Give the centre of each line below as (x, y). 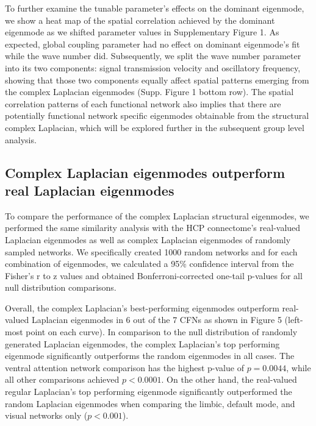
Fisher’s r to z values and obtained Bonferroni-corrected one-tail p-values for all (154, 275)
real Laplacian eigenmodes (90, 190)
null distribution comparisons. (61, 287)
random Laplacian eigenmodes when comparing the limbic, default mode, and (150, 403)
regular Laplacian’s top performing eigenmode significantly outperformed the (149, 392)
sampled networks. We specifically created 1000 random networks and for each (151, 251)
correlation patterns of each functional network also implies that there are (143, 103)
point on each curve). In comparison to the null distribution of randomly (162, 332)
